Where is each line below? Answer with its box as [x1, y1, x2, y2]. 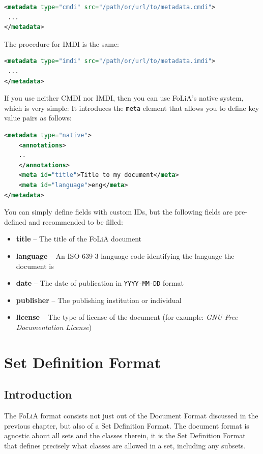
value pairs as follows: [4, 112, 72, 123]
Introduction [4, 386, 72, 402]
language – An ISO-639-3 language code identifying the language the [16, 250, 235, 261]
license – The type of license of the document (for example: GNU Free [16, 312, 238, 322]
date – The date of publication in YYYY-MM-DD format [16, 278, 184, 288]
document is [16, 260, 54, 271]
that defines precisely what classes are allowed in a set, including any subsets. [4, 440, 246, 450]
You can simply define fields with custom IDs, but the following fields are [4, 206, 233, 217]
